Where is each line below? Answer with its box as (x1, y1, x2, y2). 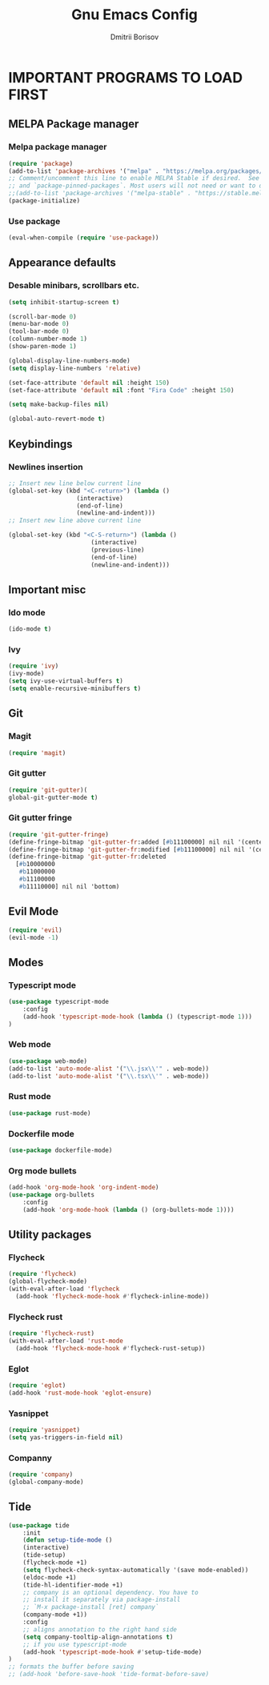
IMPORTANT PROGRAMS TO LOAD (8, 68, 243, 86)
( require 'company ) (8, 1470, 74, 1478)
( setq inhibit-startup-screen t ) (8, 298, 120, 306)
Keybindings (8, 437, 74, 451)
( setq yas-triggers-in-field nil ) (8, 1433, 124, 1442)
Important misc (8, 583, 86, 596)
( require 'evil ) (8, 926, 62, 934)
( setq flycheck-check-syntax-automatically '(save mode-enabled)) (22, 1566, 249, 1574)
